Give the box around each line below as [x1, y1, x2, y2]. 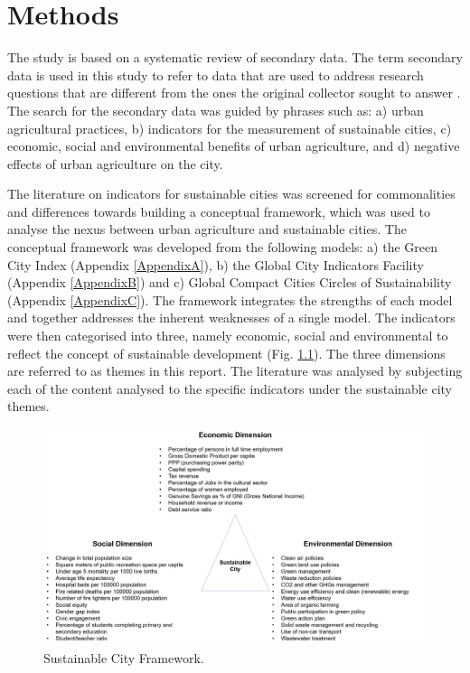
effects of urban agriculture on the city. [7, 154, 223, 173]
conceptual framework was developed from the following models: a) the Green [7, 238, 437, 257]
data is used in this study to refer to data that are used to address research [7, 65, 424, 84]
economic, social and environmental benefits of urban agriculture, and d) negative [7, 136, 460, 155]
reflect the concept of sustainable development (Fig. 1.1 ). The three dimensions [7, 343, 446, 362]
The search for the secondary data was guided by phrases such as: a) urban [7, 100, 424, 119]
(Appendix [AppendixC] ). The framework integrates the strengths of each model [7, 290, 453, 309]
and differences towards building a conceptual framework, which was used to [7, 201, 430, 220]
